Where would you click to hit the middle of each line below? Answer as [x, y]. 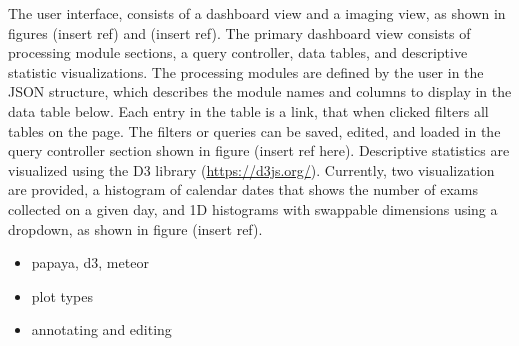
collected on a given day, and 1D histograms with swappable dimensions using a [253, 208]
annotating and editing [101, 329]
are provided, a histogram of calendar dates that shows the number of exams [243, 189]
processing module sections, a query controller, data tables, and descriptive [238, 52]
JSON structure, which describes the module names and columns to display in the [260, 91]
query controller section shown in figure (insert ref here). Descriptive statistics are [259, 150]
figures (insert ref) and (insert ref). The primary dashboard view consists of [239, 32]
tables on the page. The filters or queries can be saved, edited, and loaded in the [254, 130]
